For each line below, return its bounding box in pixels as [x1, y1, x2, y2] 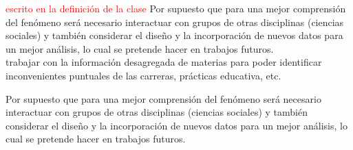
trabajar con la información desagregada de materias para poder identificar [6, 55, 322, 69]
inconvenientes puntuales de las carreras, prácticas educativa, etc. [6, 68, 281, 82]
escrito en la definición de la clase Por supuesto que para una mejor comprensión [6, 1, 346, 15]
